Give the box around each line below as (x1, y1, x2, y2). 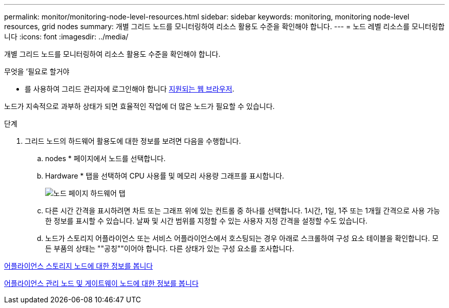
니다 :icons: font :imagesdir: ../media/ (4, 32, 129, 41)
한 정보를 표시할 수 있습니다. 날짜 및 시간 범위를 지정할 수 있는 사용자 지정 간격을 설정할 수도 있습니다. (45, 216, 368, 225)
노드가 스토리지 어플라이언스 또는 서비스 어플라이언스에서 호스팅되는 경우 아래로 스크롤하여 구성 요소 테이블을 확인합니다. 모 (45, 234, 439, 243)
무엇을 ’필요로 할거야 (4, 67, 70, 76)
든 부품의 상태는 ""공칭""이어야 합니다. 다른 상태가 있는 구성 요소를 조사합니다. (45, 244, 294, 253)
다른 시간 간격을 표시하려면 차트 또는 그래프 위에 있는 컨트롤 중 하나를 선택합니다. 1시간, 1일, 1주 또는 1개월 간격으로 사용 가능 (45, 206, 440, 215)
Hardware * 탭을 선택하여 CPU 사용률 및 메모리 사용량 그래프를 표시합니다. (45, 171, 284, 180)
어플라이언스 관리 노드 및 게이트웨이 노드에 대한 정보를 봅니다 (4, 279, 199, 288)
